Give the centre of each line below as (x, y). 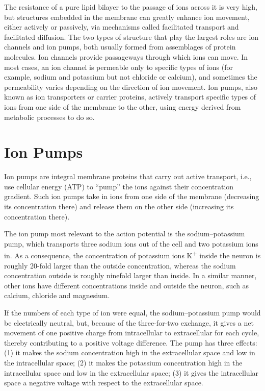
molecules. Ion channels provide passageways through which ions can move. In (126, 56)
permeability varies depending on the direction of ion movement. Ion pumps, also (131, 87)
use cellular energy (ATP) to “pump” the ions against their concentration (119, 186)
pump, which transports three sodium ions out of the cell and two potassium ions (131, 243)
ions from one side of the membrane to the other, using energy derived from (123, 106)
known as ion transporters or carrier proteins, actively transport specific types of (130, 97)
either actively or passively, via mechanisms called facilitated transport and (122, 27)
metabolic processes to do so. (49, 117)
